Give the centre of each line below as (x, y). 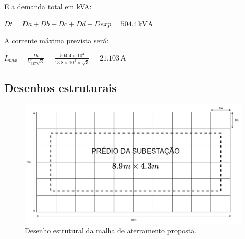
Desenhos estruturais (60, 88)
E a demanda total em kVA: (48, 6)
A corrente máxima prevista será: (56, 40)
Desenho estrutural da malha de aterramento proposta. (111, 231)
